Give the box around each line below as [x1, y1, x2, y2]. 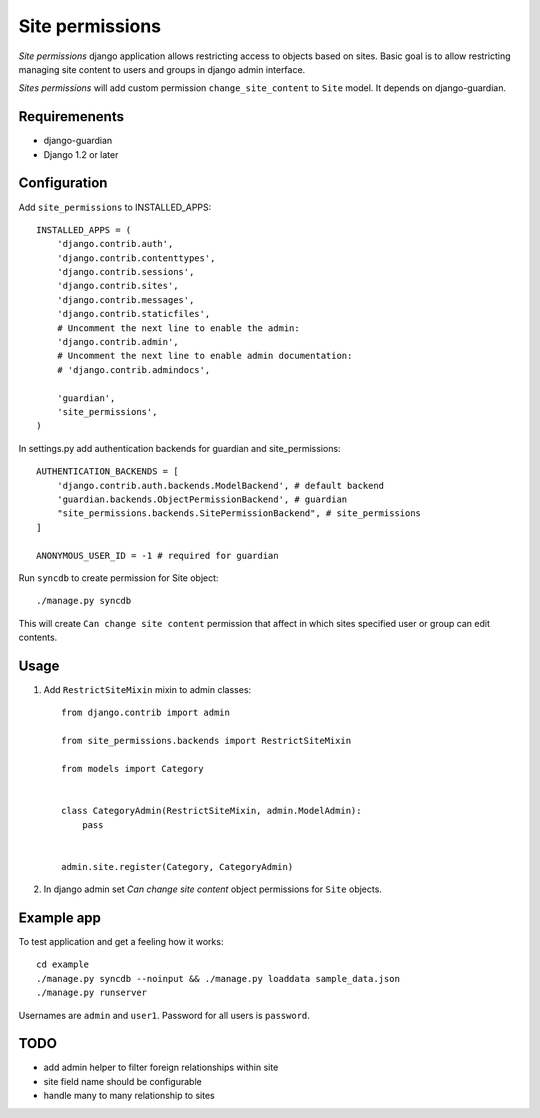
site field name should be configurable [43, 1075, 202, 1087]
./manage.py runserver [36, 987, 148, 999]
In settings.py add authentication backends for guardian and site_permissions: [18, 442, 341, 454]
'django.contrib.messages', [56, 294, 195, 305]
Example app [18, 909, 102, 926]
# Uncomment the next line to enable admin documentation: [56, 350, 353, 362]
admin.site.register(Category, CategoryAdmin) [61, 861, 294, 872]
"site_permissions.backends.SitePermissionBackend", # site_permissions [56, 508, 422, 519]
